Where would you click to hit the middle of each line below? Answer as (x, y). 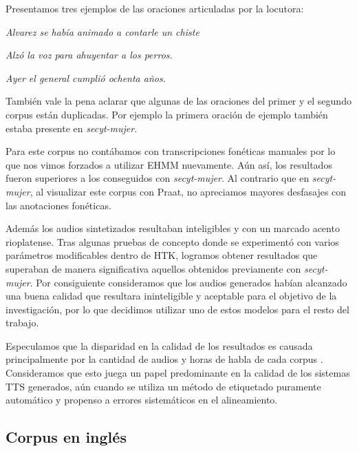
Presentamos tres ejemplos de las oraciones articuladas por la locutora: (155, 8)
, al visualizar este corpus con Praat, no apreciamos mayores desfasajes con (188, 191)
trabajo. (22, 323)
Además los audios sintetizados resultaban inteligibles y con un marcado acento (173, 228)
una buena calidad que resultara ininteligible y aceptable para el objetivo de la (171, 296)
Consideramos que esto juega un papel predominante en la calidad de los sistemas (178, 373)
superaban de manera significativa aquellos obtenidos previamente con (153, 268)
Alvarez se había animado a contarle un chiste (102, 31)
